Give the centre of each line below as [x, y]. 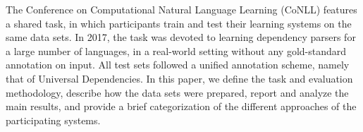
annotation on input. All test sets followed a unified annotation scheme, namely [178, 65]
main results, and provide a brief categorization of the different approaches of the [181, 106]
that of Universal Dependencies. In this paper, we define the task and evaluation [179, 78]
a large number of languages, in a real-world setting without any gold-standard [176, 50]
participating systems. [53, 120]
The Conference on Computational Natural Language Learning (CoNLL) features [181, 9]
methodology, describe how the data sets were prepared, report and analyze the [177, 92]
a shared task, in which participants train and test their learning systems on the [179, 23]
